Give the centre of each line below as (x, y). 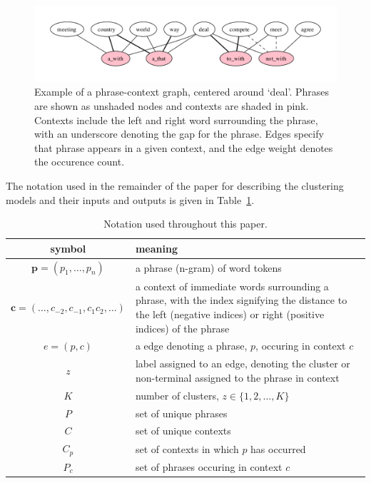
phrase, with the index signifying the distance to (241, 300)
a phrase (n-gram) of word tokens (208, 267)
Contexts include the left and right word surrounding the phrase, (176, 120)
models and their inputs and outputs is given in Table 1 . (130, 199)
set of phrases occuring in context (209, 467)
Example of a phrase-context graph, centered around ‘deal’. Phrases (182, 92)
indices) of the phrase (182, 328)
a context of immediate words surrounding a (232, 286)
